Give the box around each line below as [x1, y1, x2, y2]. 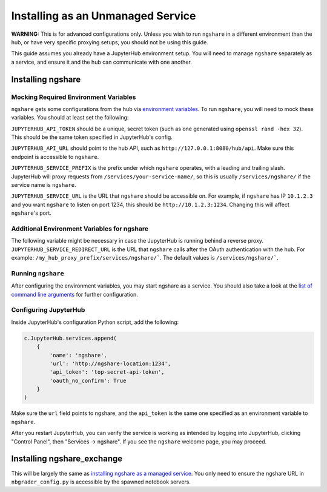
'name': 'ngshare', [49, 352, 107, 359]
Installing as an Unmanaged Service [11, 9, 196, 22]
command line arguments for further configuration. [11, 291, 139, 298]
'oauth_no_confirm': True [49, 377, 127, 384]
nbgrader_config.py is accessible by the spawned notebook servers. [11, 478, 191, 485]
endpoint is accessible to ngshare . [11, 153, 99, 160]
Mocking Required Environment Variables [11, 93, 136, 101]
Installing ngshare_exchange [11, 454, 123, 464]
